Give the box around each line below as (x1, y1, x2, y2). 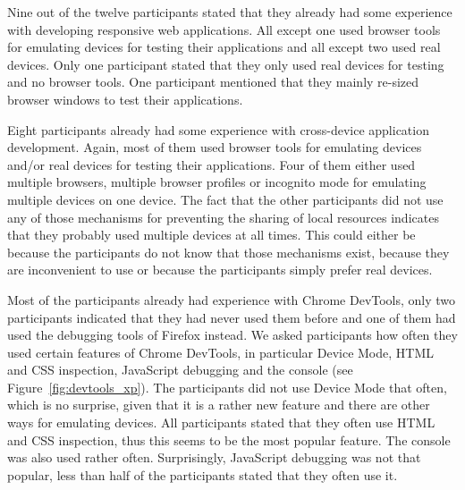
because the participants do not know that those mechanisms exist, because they (7, 242, 450, 261)
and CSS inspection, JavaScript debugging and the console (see (7, 360, 353, 379)
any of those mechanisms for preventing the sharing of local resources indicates (7, 207, 439, 226)
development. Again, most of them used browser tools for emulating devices (7, 138, 422, 156)
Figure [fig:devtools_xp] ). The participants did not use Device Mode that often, (7, 377, 447, 396)
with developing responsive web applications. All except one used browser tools (7, 20, 441, 38)
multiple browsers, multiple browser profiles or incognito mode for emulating (7, 173, 427, 191)
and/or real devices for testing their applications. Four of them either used (7, 155, 416, 173)
